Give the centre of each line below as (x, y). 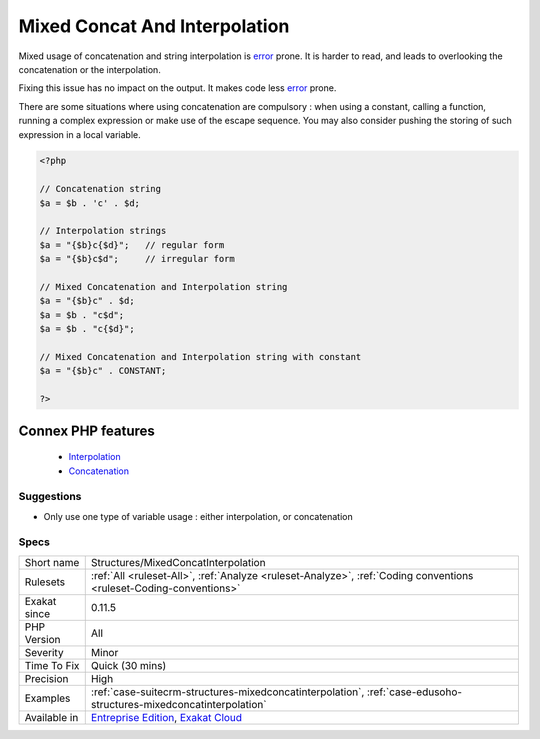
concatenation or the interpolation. (90, 69)
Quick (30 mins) (128, 665)
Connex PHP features (86, 430)
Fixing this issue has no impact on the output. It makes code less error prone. (177, 88)
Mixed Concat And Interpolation (154, 26)
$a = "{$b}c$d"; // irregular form (137, 259)
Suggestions (50, 497)
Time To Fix (52, 665)
